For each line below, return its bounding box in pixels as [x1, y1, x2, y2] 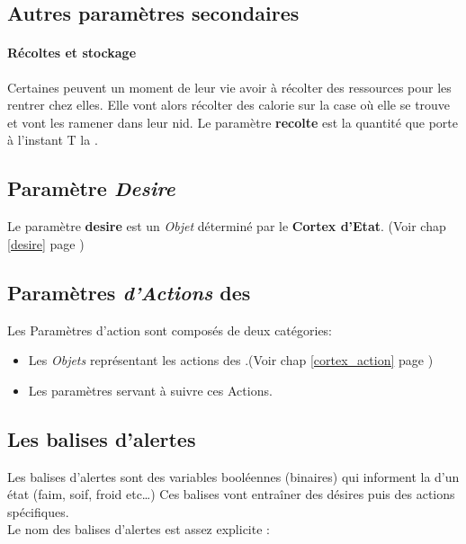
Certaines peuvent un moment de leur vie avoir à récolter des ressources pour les [7, 77, 452, 96]
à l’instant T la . [7, 130, 98, 149]
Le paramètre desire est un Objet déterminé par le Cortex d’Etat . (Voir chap [7, 217, 446, 236]
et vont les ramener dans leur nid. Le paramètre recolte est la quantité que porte [7, 112, 459, 131]
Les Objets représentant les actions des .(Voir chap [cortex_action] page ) [28, 351, 434, 370]
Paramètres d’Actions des [7, 278, 251, 306]
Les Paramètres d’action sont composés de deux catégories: [7, 320, 333, 339]
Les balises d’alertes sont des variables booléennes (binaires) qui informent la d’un [7, 467, 460, 486]
